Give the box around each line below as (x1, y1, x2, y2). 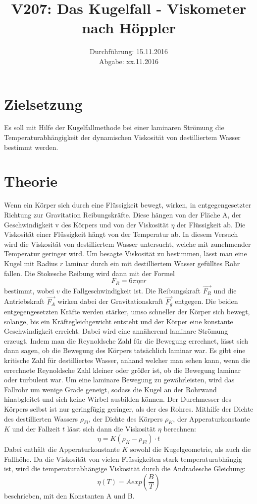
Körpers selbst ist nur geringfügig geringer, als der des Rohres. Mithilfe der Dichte (4, 403, 254, 414)
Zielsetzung (4, 93, 83, 114)
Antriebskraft (4, 296, 45, 306)
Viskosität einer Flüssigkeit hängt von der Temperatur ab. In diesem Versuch (4, 229, 238, 239)
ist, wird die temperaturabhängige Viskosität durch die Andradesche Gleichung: (4, 463, 246, 474)
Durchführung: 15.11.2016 (90, 46, 168, 57)
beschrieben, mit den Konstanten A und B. (4, 490, 135, 501)
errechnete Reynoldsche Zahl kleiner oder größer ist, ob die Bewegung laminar (4, 364, 241, 375)
